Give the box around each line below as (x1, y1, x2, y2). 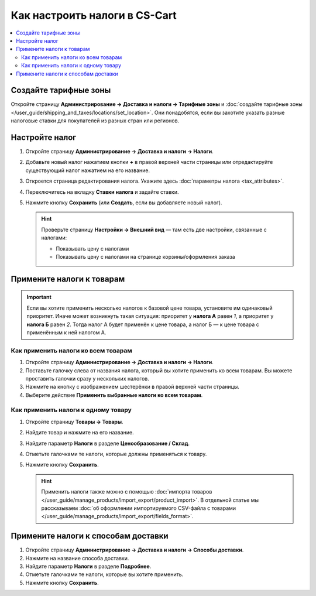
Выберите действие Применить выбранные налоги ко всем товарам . (25, 391, 203, 398)
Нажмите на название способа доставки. (25, 554, 129, 561)
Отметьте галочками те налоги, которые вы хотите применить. (25, 571, 184, 578)
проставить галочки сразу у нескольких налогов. (25, 375, 149, 382)
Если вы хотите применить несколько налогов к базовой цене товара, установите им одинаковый (26, 304, 273, 311)
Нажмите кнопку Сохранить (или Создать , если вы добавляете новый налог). (25, 199, 222, 206)
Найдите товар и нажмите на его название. (25, 429, 134, 436)
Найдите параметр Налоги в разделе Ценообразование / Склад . (25, 440, 190, 447)
